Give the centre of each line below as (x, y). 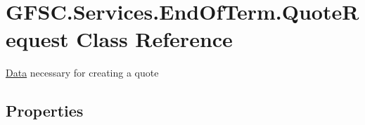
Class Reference (154, 39)
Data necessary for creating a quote (82, 73)
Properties (45, 111)
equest (37, 39)
